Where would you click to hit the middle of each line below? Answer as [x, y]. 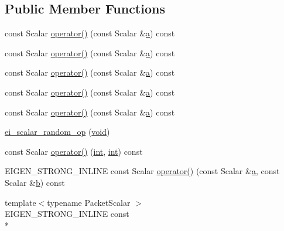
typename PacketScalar [89, 202]
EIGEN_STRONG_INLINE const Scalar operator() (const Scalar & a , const [142, 171]
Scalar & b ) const [35, 182]
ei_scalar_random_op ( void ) [57, 132]
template [20, 202]
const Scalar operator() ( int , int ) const [74, 151]
